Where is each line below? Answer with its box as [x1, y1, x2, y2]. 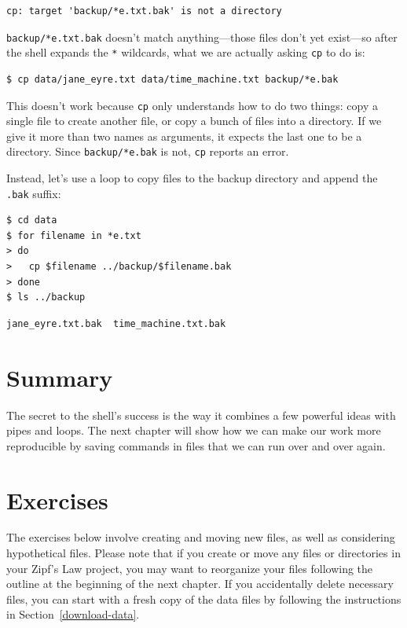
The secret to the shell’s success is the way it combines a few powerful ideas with [6, 406, 396, 423]
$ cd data [6, 215, 57, 226]
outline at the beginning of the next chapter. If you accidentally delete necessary [6, 575, 394, 592]
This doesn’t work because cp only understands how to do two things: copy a [6, 97, 378, 113]
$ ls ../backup [6, 292, 86, 303]
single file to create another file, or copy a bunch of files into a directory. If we [6, 112, 382, 129]
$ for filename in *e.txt [6, 230, 141, 241]
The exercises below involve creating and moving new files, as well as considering [6, 529, 395, 545]
